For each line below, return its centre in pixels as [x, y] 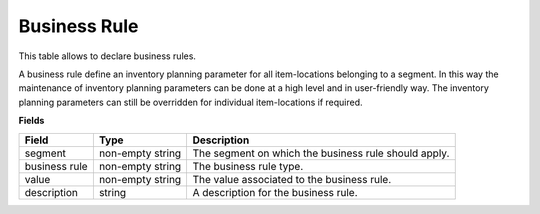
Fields [31, 121]
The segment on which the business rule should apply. [321, 153]
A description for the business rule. [275, 192]
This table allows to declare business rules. [107, 56]
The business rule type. [248, 166]
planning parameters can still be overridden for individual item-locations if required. [191, 102]
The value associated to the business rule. [292, 179]
